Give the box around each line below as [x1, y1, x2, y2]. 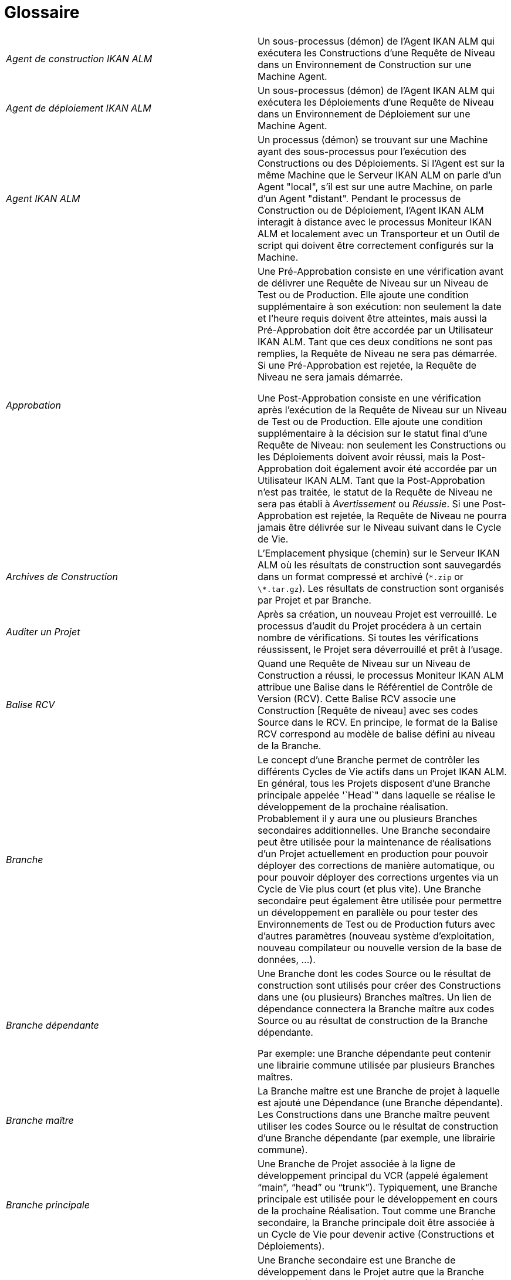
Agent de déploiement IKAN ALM [6, 102, 151, 114]
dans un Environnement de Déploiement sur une [258, 107, 471, 120]
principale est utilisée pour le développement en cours [258, 1193, 498, 1205]
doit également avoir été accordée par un [314, 462, 498, 474]
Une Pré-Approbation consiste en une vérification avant [258, 265, 503, 277]
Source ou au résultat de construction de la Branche [258, 1014, 488, 1026]
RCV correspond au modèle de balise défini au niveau [258, 727, 495, 740]
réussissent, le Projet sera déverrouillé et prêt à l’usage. [258, 643, 503, 655]
